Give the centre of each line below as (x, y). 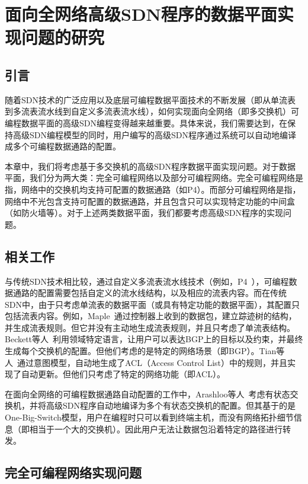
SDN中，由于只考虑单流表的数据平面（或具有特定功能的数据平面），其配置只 (152, 304)
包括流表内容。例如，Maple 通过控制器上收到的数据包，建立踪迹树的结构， (151, 316)
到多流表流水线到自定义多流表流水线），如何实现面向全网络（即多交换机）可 (152, 111)
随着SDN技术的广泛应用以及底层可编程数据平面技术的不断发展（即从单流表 (150, 99)
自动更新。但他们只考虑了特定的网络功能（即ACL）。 (123, 374)
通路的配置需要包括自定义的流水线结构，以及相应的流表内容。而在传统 (150, 293)
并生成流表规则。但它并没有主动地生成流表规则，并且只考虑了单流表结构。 (150, 327)
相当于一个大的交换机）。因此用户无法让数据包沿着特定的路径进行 (156, 429)
